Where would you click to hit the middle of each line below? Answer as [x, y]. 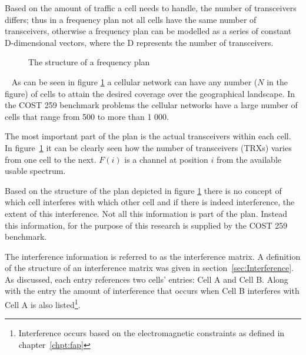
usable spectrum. [35, 171]
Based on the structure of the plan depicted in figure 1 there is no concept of [143, 190]
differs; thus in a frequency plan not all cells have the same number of [131, 19]
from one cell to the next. [51, 159]
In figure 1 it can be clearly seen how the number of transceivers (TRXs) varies [148, 147]
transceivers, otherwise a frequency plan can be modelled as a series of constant [148, 31]
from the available [249, 159]
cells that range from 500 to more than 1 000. [87, 116]
